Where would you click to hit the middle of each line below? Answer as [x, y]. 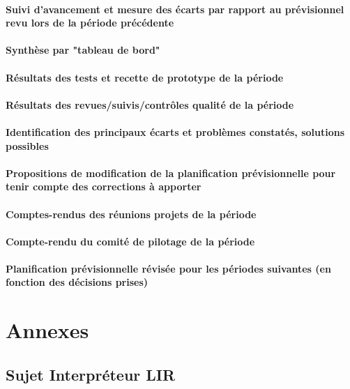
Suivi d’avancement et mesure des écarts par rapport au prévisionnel [175, 9]
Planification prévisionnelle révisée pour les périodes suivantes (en [168, 268]
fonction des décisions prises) [77, 282]
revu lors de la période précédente [90, 23]
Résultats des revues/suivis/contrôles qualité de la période [150, 104]
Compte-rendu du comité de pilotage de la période [130, 241]
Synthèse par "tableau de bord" [83, 50]
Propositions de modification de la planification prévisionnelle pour [171, 173]
